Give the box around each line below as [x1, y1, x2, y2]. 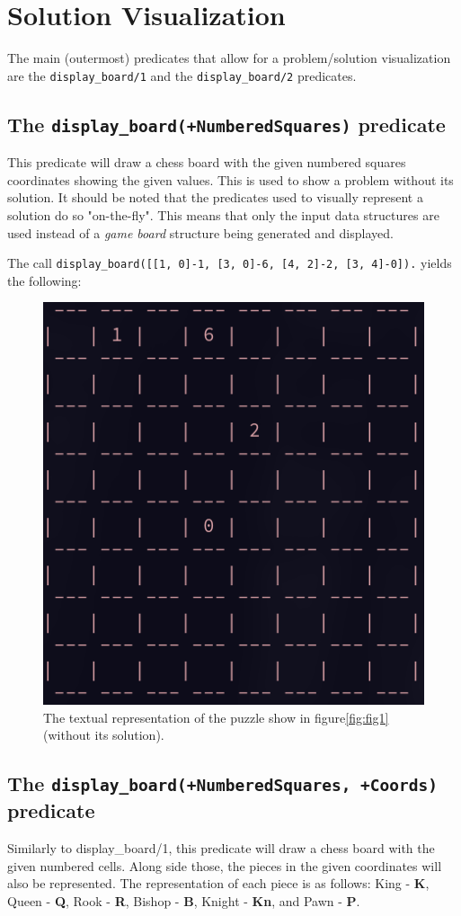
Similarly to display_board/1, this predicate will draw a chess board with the [7, 838, 435, 857]
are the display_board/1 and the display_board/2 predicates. [7, 66, 357, 84]
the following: [7, 271, 82, 289]
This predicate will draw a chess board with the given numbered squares [7, 153, 406, 172]
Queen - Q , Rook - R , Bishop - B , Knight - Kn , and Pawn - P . [7, 891, 360, 910]
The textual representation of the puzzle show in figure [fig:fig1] [43, 707, 389, 726]
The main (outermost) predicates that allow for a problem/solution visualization [7, 49, 451, 67]
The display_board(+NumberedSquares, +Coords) [7, 769, 439, 797]
